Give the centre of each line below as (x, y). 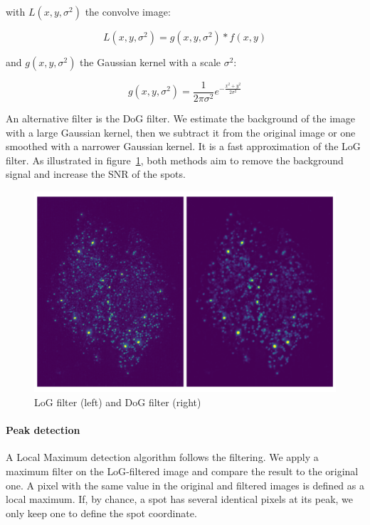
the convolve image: (128, 11)
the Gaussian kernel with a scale (150, 62)
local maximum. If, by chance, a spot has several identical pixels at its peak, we (180, 499)
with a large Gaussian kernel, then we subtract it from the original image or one (181, 132)
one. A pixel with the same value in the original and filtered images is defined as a (185, 485)
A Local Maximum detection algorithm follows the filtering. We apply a (162, 457)
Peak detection (43, 430)
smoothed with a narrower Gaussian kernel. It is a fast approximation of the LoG (183, 146)
